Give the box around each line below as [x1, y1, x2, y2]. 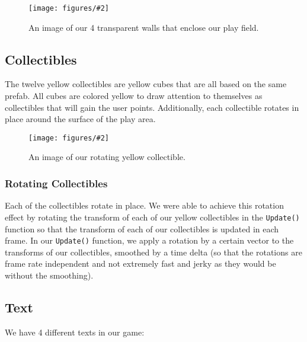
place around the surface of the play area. [5, 113, 156, 125]
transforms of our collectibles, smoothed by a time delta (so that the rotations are [5, 245, 302, 258]
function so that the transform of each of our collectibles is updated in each [5, 222, 279, 235]
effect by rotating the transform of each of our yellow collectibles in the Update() [5, 210, 300, 223]
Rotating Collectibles [5, 176, 108, 190]
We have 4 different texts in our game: [5, 325, 145, 338]
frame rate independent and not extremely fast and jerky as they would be [5, 257, 276, 270]
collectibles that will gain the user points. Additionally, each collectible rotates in [5, 101, 299, 113]
